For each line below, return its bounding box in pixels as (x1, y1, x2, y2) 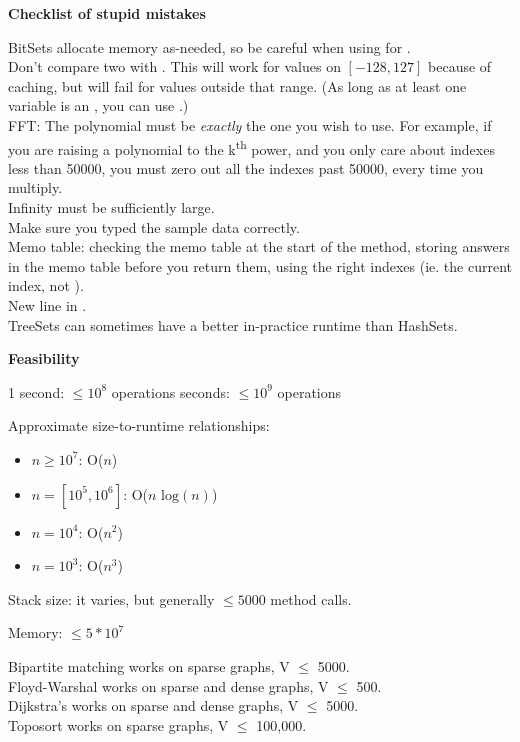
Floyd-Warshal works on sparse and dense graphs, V (8, 675, 329, 696)
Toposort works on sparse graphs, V (8, 714, 229, 735)
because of (428, 56, 492, 77)
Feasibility (8, 348, 80, 369)
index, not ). (8, 275, 84, 296)
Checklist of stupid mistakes (8, 3, 206, 23)
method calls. (270, 588, 352, 609)
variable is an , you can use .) (8, 95, 189, 116)
